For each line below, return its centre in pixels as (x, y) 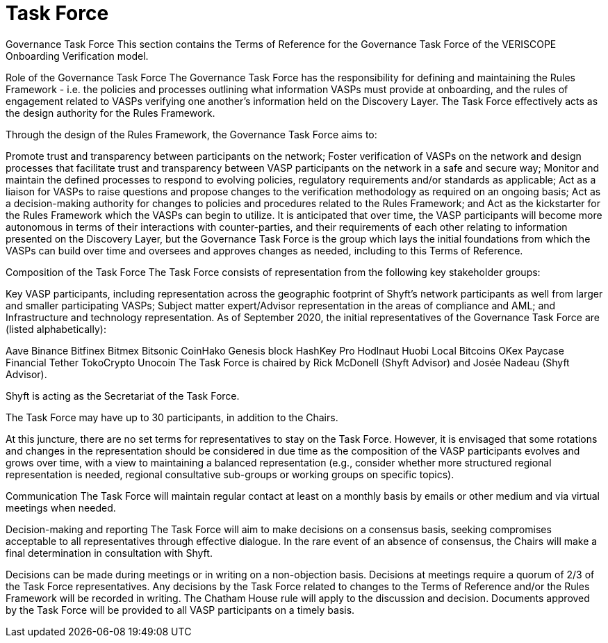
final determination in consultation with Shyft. (109, 553)
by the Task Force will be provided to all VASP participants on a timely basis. (180, 610)
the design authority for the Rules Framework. (110, 113)
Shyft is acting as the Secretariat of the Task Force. (123, 396)
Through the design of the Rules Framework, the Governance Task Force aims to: (191, 134)
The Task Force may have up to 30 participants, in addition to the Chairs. (172, 417)
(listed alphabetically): (56, 329)
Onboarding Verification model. (77, 56)
